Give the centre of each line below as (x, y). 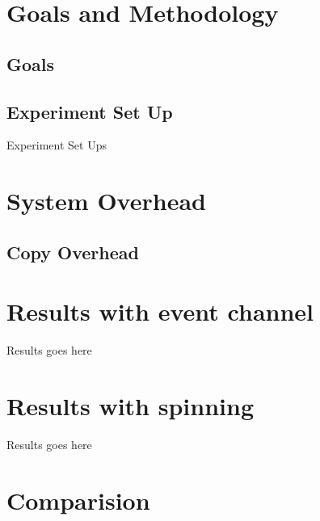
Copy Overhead (73, 252)
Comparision (78, 500)
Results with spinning (130, 406)
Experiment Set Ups (57, 145)
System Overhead (106, 201)
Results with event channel (160, 311)
